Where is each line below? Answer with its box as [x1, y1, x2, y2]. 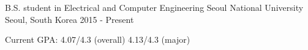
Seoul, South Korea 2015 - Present [5, 13, 134, 25]
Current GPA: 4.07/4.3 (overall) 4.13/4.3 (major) [5, 33, 190, 46]
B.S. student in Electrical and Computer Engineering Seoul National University [5, 1, 304, 13]
